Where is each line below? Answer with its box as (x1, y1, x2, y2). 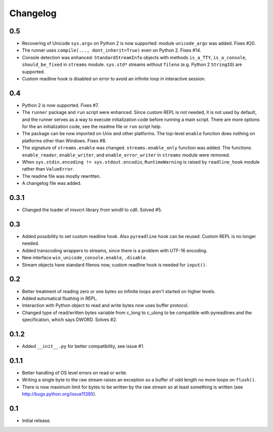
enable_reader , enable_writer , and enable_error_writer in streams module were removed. (22, 152, 230, 158)
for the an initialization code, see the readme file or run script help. (22, 124, 162, 130)
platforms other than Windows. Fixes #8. (22, 137, 107, 144)
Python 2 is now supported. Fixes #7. (22, 102, 99, 108)
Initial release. (22, 417, 51, 423)
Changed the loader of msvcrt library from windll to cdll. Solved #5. (22, 207, 162, 213)
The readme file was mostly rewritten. (22, 173, 101, 179)
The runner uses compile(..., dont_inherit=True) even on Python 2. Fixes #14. (22, 47, 202, 53)
